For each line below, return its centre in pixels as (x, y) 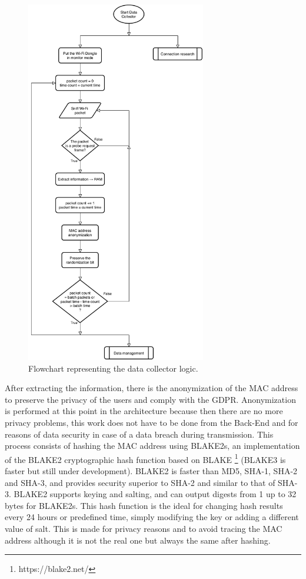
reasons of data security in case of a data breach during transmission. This (139, 434)
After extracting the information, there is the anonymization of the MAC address (152, 388)
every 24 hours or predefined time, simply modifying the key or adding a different (152, 517)
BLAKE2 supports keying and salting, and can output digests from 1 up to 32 (155, 494)
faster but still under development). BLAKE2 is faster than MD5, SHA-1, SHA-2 (151, 471)
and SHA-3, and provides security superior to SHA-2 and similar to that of (140, 482)
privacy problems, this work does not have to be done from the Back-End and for (152, 422)
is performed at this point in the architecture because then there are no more (144, 411)
